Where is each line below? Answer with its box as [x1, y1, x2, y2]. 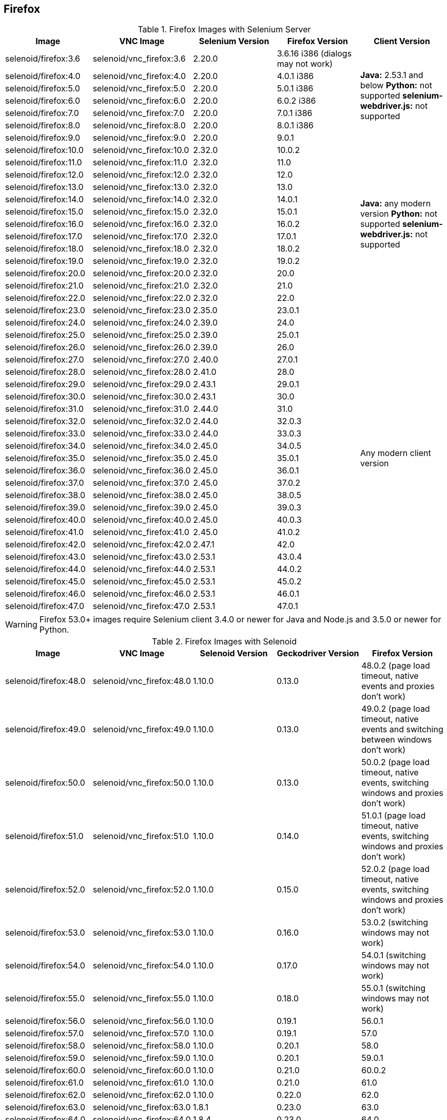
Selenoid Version [200, 648, 268, 659]
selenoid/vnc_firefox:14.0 [92, 194, 189, 205]
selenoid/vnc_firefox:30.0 [92, 391, 191, 402]
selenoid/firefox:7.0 [5, 108, 79, 119]
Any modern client [360, 448, 431, 459]
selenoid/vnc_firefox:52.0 [92, 884, 191, 895]
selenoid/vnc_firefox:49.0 [92, 724, 191, 735]
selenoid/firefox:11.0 [5, 157, 82, 168]
